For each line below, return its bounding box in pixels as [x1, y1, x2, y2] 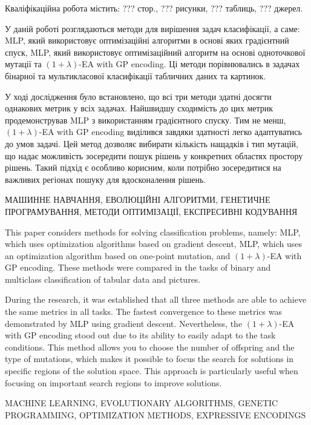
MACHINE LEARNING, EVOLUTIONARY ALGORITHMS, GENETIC [5, 397, 278, 409]
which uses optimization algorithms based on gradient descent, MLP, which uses [5, 237, 302, 250]
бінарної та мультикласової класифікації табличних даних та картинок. [5, 69, 266, 82]
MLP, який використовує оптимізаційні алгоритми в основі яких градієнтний [5, 34, 289, 47]
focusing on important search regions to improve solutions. [5, 376, 222, 389]
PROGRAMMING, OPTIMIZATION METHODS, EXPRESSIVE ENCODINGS [5, 408, 306, 421]
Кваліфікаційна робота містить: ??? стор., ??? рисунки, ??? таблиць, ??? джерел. [5, 2, 303, 14]
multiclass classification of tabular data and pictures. [5, 272, 201, 285]
